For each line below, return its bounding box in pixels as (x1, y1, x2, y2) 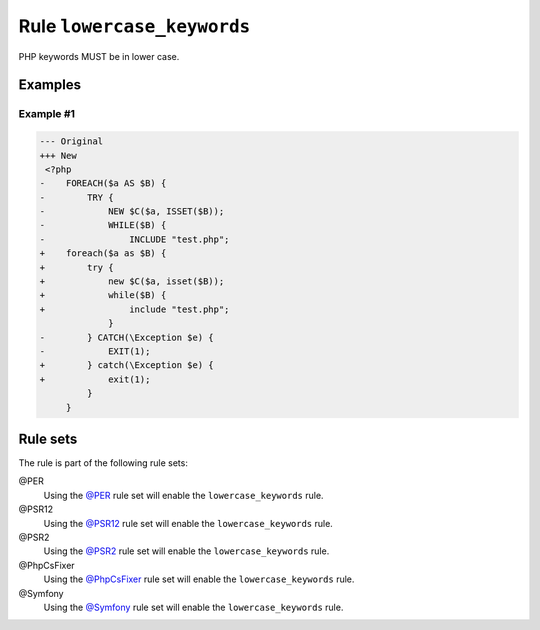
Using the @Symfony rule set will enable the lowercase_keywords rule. (43, 601, 344, 613)
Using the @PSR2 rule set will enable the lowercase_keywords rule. (43, 545, 330, 557)
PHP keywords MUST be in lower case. (18, 50, 180, 62)
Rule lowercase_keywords (18, 15, 251, 37)
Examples (18, 76, 82, 94)
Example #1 (18, 107, 75, 121)
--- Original (39, 136, 104, 147)
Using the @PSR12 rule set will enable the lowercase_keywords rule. (43, 517, 334, 529)
